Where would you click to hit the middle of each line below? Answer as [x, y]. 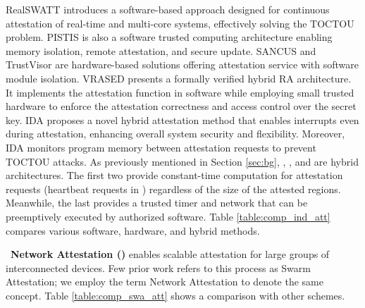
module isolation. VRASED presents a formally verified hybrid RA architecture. [179, 78]
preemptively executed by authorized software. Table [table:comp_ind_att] [168, 216]
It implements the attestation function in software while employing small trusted [180, 92]
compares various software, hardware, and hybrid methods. [133, 230]
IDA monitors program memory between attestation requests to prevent [161, 147]
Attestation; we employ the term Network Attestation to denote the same [165, 282]
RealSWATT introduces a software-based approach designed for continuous [168, 9]
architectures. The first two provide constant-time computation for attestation [174, 175]
